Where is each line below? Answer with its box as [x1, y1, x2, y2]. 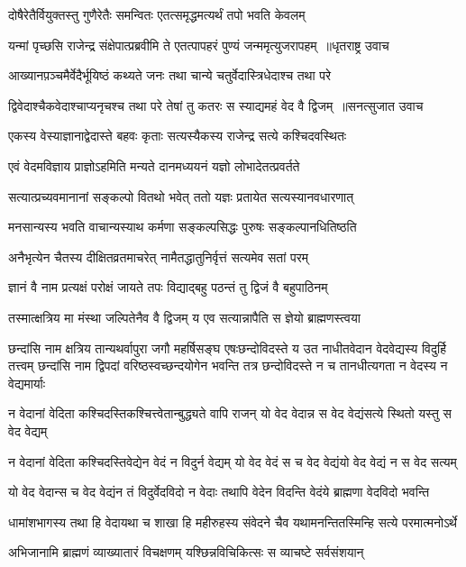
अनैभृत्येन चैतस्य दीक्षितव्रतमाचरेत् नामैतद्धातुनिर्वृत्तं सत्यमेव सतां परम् [8, 247, 309, 266]
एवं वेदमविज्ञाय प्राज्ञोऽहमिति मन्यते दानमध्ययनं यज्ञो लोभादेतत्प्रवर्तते [8, 156, 300, 175]
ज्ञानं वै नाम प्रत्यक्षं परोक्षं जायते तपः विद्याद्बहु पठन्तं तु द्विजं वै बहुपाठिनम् [8, 278, 328, 297]
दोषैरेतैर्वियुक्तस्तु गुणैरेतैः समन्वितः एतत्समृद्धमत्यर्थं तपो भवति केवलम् [8, 5, 306, 23]
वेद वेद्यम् [8, 421, 48, 440]
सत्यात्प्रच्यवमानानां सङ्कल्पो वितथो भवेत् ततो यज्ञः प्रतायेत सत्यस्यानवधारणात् [8, 187, 354, 206]
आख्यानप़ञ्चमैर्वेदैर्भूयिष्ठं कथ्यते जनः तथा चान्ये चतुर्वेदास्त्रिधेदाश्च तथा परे [8, 66, 332, 85]
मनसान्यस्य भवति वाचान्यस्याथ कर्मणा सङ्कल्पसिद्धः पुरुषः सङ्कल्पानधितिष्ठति [8, 217, 357, 236]
